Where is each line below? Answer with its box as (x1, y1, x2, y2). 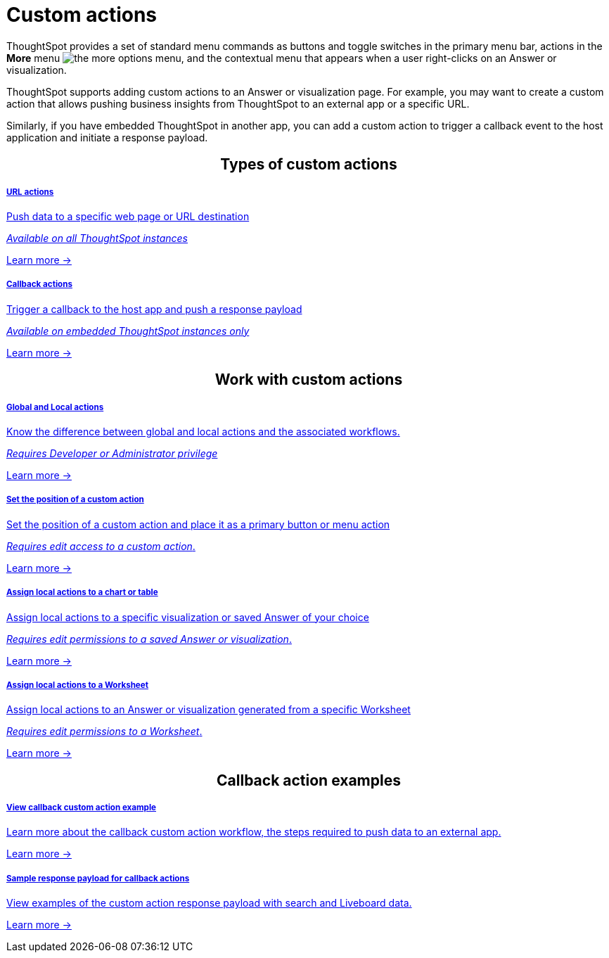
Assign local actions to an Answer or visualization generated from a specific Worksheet (6, 703, 411, 716)
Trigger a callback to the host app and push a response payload (6, 302, 302, 315)
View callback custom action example (6, 803, 156, 813)
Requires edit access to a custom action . (6, 539, 195, 552)
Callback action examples (217, 771, 401, 789)
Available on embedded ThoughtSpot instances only (6, 324, 250, 337)
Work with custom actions (214, 371, 403, 389)
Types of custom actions (220, 155, 397, 174)
